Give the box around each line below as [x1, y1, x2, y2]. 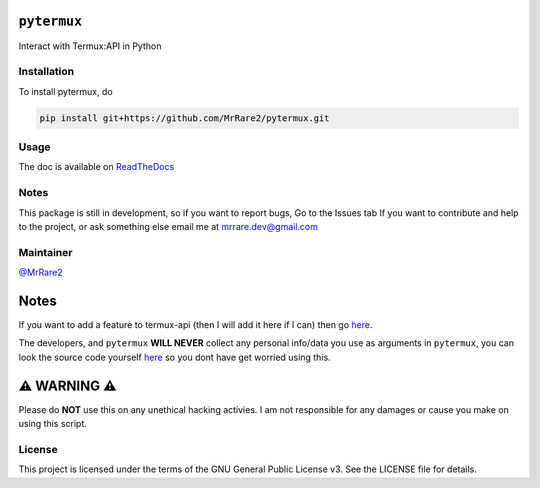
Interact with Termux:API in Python [18, 40, 162, 52]
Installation [18, 65, 75, 79]
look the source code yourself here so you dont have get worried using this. [18, 351, 331, 363]
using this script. [18, 418, 87, 430]
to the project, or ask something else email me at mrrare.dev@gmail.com [18, 220, 319, 232]
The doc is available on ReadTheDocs [18, 161, 175, 173]
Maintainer [18, 245, 73, 259]
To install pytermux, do [18, 85, 114, 97]
